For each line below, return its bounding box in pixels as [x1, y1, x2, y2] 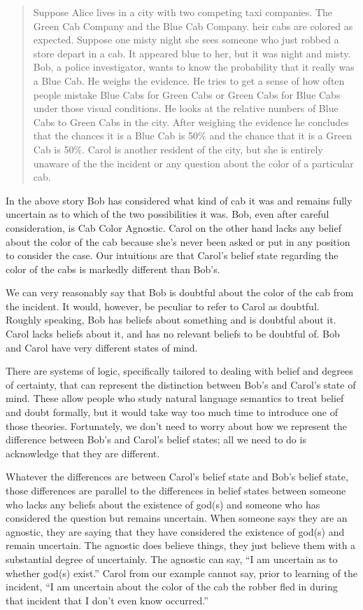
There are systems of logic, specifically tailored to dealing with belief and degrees [6, 363, 353, 378]
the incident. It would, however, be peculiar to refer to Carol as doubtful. [6, 298, 320, 313]
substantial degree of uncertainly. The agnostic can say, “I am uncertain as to [6, 551, 338, 566]
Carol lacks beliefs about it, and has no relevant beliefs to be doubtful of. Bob [6, 326, 340, 341]
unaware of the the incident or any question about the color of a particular [33, 155, 354, 170]
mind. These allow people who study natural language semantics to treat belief [6, 391, 344, 405]
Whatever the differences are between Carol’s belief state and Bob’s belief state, [6, 469, 348, 484]
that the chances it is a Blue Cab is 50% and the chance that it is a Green [33, 128, 352, 143]
